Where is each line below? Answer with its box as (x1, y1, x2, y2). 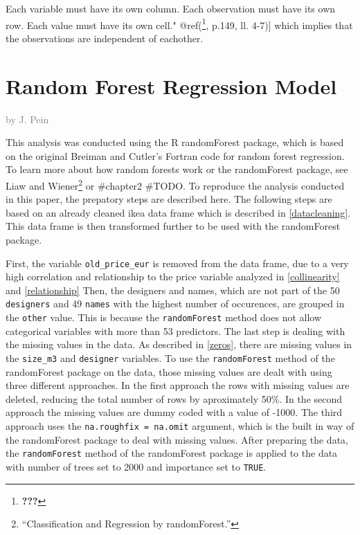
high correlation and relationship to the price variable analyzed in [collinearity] (6, 269, 340, 284)
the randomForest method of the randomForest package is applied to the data (6, 446, 338, 460)
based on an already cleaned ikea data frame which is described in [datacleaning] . (6, 205, 351, 219)
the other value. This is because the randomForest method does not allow (6, 310, 322, 325)
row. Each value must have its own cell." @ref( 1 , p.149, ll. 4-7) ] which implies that (6, 15, 353, 32)
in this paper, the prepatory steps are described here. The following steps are (6, 192, 332, 206)
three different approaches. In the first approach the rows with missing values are (6, 378, 350, 392)
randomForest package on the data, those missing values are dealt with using (6, 364, 332, 379)
